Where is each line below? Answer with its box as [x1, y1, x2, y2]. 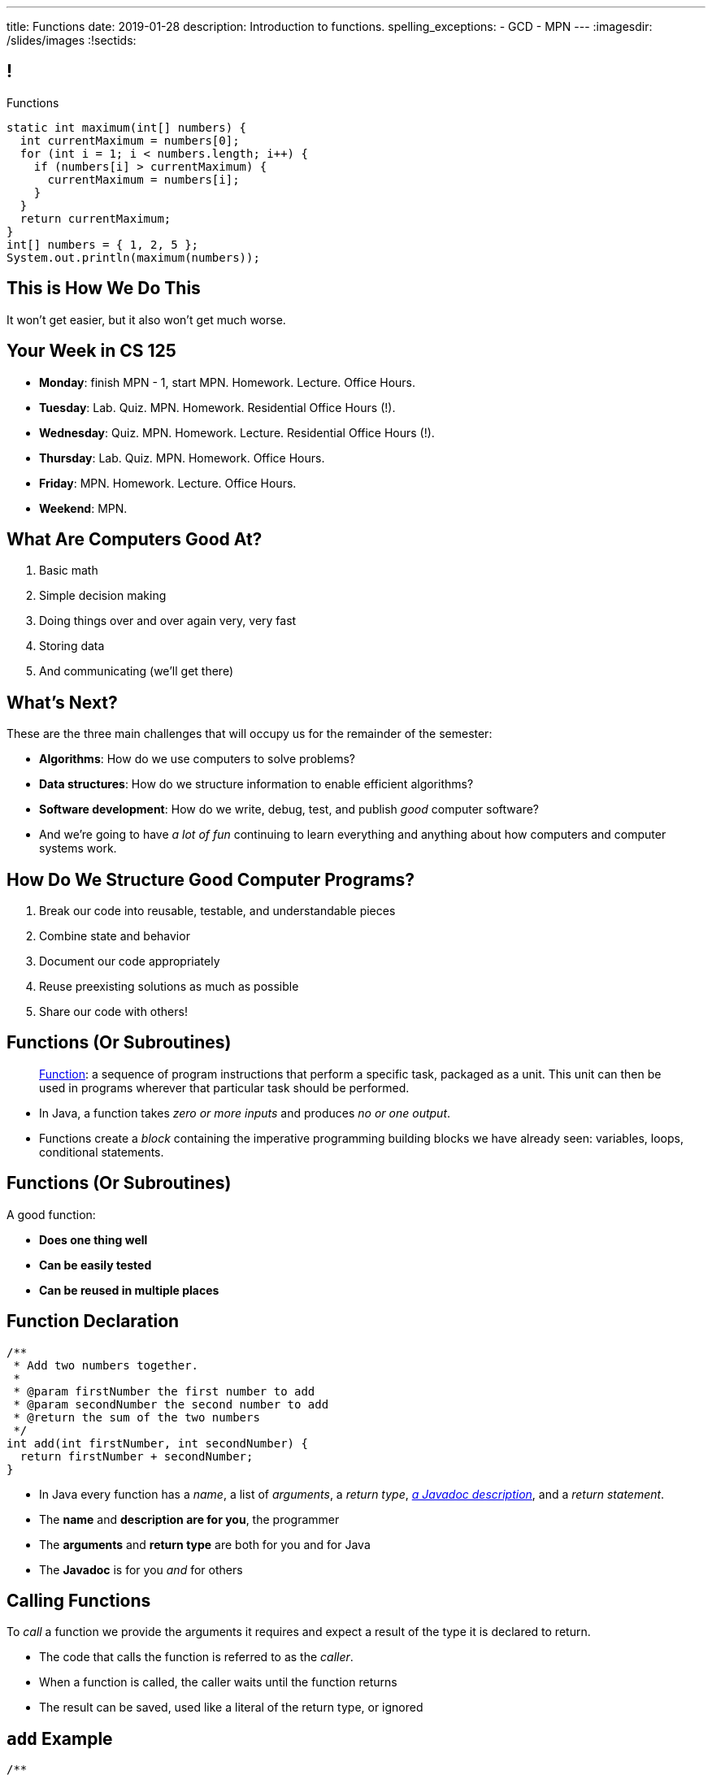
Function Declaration [7, 1311, 180, 1332]
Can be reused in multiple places [39, 1282, 219, 1297]
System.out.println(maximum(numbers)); [7, 250, 260, 264]
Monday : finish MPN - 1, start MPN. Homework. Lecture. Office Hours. [39, 375, 416, 389]
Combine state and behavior [39, 929, 190, 944]
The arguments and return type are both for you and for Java [39, 1537, 371, 1551]
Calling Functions [7, 1591, 151, 1612]
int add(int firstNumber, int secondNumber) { [7, 1436, 308, 1450]
